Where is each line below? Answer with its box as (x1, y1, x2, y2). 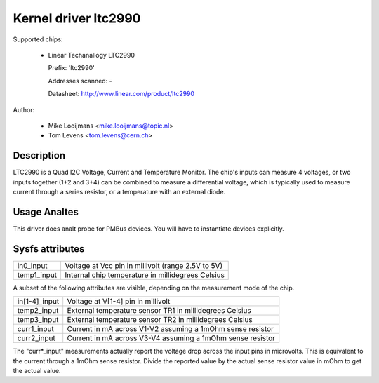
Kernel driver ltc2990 (13, 11, 141, 26)
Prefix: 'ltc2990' (48, 64, 95, 72)
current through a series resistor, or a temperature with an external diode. (13, 187, 226, 196)
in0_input (17, 260, 48, 270)
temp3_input (17, 315, 59, 325)
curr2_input (17, 333, 56, 343)
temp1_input (17, 270, 58, 280)
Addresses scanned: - (48, 76, 112, 85)
